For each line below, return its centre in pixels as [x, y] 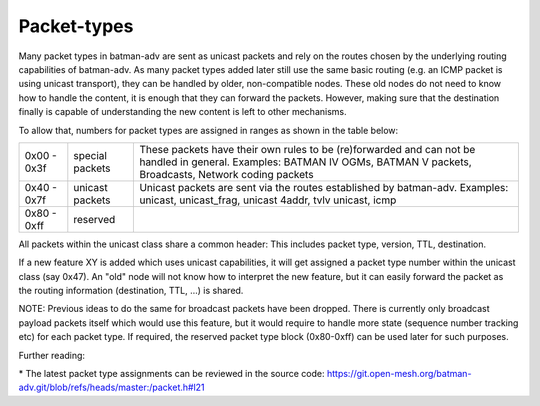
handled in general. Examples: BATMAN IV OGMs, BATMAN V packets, [305, 162]
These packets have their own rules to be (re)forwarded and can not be [307, 149]
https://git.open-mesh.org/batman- [399, 374]
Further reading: [51, 355]
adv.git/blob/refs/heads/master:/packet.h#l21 [111, 387]
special [90, 155]
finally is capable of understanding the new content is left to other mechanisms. [182, 112]
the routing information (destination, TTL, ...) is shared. [131, 291]
